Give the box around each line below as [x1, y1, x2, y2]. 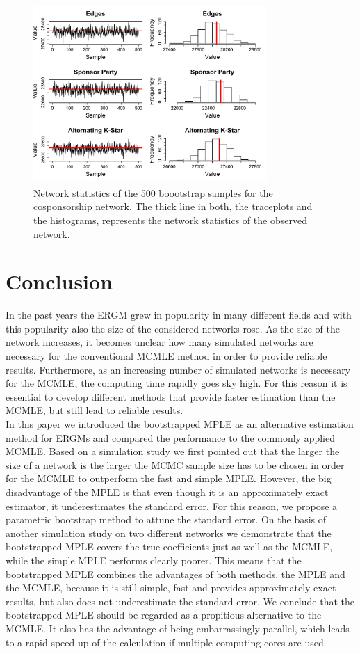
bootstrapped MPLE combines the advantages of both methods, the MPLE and [6, 566, 345, 581]
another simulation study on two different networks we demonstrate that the [6, 525, 332, 540]
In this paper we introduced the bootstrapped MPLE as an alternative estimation [6, 417, 354, 431]
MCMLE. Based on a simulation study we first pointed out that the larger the [6, 444, 340, 458]
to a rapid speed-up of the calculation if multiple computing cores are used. [6, 635, 327, 649]
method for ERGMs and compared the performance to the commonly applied [6, 430, 336, 445]
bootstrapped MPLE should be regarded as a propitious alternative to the [6, 607, 322, 622]
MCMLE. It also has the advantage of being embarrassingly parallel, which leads [6, 621, 350, 635]
